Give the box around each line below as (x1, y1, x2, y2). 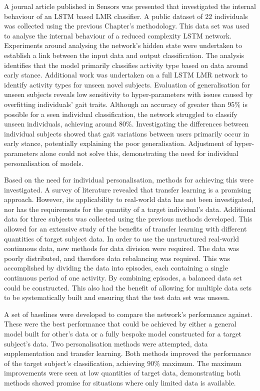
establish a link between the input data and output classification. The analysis (4, 49, 244, 60)
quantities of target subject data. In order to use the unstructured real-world (4, 233, 239, 243)
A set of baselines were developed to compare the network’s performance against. (4, 308, 252, 319)
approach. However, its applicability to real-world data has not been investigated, (4, 194, 253, 204)
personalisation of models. (4, 157, 83, 168)
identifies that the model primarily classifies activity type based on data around (4, 59, 248, 70)
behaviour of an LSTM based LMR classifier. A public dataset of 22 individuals (4, 10, 248, 21)
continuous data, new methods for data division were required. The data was (4, 243, 239, 253)
